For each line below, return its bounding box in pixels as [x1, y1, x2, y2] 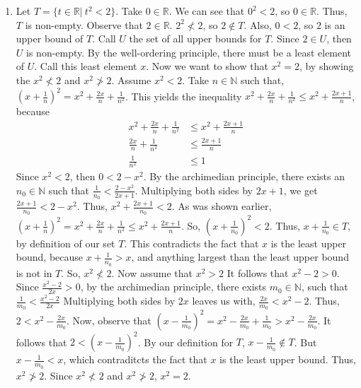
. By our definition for [137, 334, 234, 349]
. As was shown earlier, [171, 199, 272, 213]
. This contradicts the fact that [124, 235, 259, 250]
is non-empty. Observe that [25, 17, 143, 32]
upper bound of [16, 31, 84, 46]
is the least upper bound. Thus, [219, 352, 356, 367]
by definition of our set [16, 235, 115, 250]
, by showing [299, 59, 354, 74]
